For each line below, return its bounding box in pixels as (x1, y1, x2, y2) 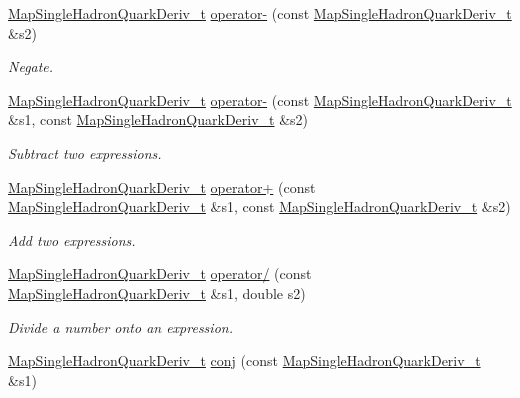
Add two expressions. (8, 229, 136, 250)
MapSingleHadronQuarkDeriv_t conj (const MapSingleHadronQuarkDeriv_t (8, 350, 481, 371)
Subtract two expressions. (8, 142, 162, 163)
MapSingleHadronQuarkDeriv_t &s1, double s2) (8, 282, 306, 303)
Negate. (8, 56, 54, 77)
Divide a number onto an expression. (8, 316, 233, 337)
